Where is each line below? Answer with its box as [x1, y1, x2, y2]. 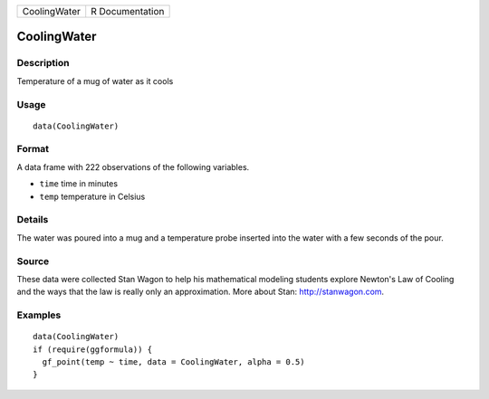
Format [16, 143, 50, 156]
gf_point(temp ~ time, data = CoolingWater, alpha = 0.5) [42, 357, 305, 367]
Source [16, 254, 50, 267]
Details [16, 214, 49, 226]
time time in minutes [39, 178, 118, 189]
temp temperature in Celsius [39, 191, 146, 202]
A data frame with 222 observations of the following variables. [16, 161, 250, 172]
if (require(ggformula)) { [33, 344, 153, 355]
